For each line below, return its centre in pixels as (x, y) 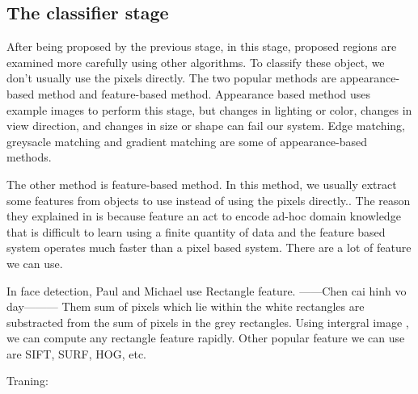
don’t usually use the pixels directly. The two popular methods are (172, 78)
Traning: (27, 381)
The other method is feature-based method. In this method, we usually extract (202, 184)
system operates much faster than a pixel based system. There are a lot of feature (209, 247)
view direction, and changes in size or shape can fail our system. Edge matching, (206, 126)
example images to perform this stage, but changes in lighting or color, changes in (209, 109)
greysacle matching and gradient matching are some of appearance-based (187, 141)
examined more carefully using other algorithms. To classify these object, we (196, 62)
